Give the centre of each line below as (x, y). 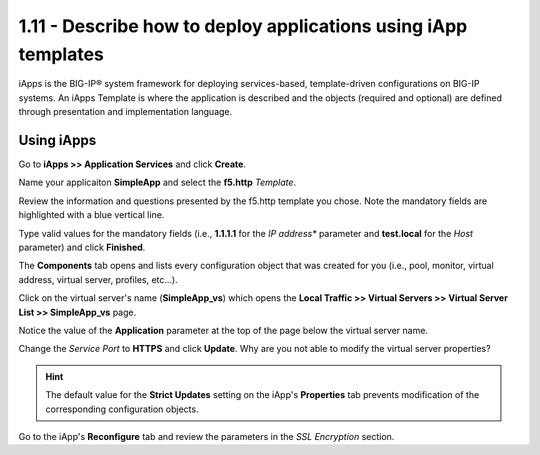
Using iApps (57, 140)
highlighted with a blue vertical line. (91, 215)
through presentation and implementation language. (125, 112)
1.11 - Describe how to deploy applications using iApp (243, 26)
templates (61, 54)
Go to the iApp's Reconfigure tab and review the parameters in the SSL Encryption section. (206, 436)
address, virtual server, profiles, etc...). (98, 279)
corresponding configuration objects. (122, 409)
